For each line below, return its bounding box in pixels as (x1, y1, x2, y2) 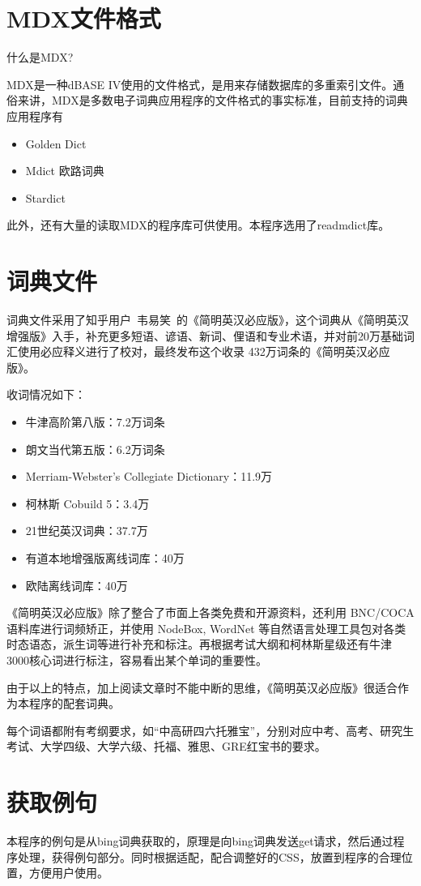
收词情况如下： (6, 386, 86, 403)
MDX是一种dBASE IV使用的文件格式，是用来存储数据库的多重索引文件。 (6, 75, 393, 92)
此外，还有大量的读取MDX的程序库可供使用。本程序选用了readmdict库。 (6, 216, 390, 233)
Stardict (25, 189, 66, 206)
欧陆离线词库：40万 (25, 576, 128, 593)
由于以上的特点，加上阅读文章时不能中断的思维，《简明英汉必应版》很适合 (6, 678, 398, 696)
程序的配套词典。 (28, 695, 120, 712)
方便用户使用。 (28, 864, 108, 881)
